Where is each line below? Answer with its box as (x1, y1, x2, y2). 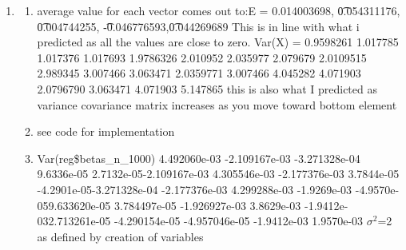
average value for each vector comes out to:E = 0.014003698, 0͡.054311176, (37, 2, 400, 18)
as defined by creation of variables (37, 228, 204, 244)
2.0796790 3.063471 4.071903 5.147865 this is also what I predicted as (37, 80, 377, 97)
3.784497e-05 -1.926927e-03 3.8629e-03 (114, 196, 301, 213)
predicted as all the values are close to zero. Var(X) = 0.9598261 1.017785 (37, 34, 399, 50)
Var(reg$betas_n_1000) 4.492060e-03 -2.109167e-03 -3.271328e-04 (37, 149, 360, 166)
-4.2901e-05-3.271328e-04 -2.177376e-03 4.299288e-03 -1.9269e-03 (37, 181, 352, 197)
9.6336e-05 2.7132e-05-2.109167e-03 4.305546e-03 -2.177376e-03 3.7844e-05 (37, 165, 400, 182)
